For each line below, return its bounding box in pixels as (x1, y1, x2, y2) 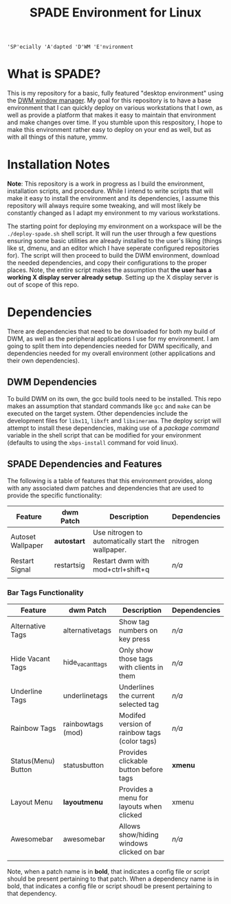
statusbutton (63, 760, 104, 770)
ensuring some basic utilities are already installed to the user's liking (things (7, 237, 222, 245)
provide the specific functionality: (7, 491, 102, 499)
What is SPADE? (7, 67, 101, 82)
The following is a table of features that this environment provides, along (7, 476, 212, 485)
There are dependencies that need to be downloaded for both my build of (7, 328, 216, 335)
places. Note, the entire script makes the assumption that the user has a (7, 266, 212, 274)
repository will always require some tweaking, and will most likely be (7, 201, 201, 210)
